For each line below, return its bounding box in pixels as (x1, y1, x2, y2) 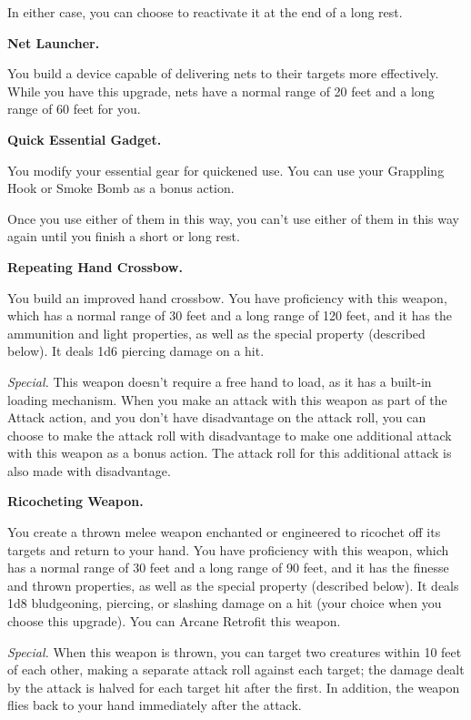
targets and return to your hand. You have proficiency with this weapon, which (7, 540, 449, 559)
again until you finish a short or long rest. (7, 227, 240, 246)
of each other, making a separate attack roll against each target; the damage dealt (7, 660, 465, 679)
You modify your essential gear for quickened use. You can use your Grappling (7, 160, 445, 179)
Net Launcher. (7, 33, 100, 52)
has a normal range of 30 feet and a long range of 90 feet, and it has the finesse (7, 558, 449, 577)
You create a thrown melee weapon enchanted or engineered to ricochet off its (7, 522, 441, 542)
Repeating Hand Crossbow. (7, 257, 183, 276)
